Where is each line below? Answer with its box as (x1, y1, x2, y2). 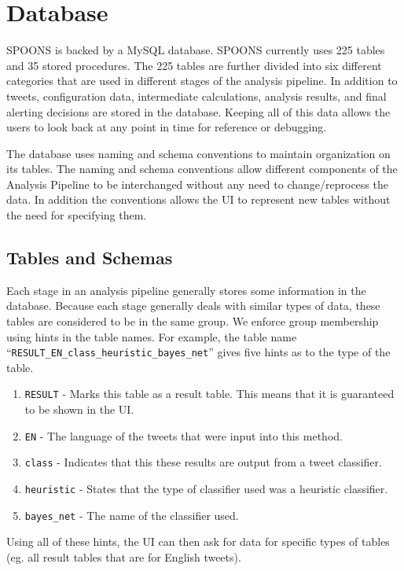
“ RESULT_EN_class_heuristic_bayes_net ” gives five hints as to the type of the (6, 344, 391, 360)
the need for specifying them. (6, 207, 147, 223)
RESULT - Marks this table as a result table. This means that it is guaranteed (24, 385, 395, 402)
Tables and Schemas (6, 245, 173, 270)
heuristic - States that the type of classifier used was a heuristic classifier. (24, 481, 388, 497)
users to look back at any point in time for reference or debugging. (6, 119, 327, 135)
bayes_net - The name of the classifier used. (24, 507, 239, 523)
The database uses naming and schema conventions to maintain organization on (6, 145, 391, 161)
